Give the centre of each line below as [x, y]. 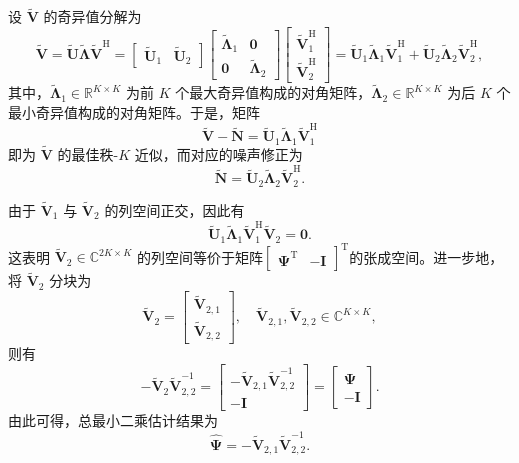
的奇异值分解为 [92, 16]
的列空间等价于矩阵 [199, 256]
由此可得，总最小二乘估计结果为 [113, 420]
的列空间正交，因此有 [174, 210]
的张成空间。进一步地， [426, 256]
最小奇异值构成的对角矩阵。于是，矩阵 [134, 112]
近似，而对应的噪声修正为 [218, 154]
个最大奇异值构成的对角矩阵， [273, 92]
